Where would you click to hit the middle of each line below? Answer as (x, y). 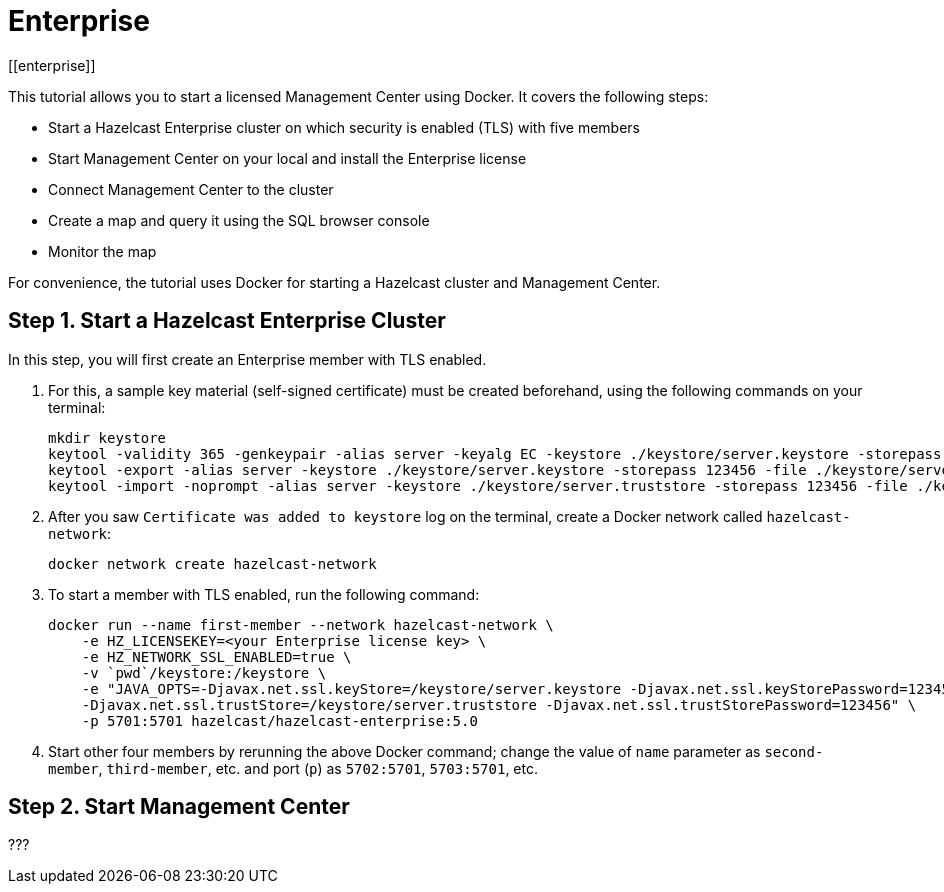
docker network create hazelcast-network (212, 563)
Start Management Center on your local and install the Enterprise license (287, 158)
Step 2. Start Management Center (179, 807)
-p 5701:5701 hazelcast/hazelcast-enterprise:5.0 (279, 720)
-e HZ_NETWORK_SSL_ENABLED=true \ (216, 656)
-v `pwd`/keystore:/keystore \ (204, 672)
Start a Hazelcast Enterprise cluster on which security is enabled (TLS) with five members (344, 127)
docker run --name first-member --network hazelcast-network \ (301, 624)
